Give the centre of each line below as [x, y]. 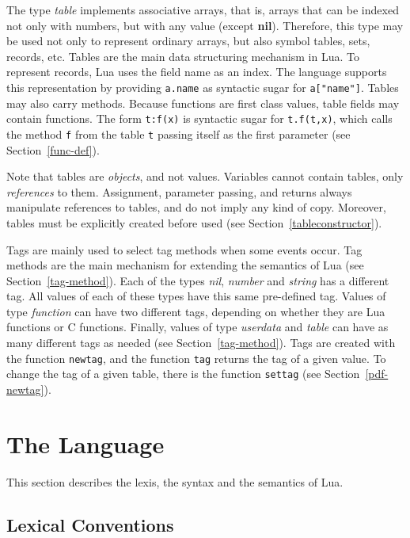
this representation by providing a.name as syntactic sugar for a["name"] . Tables [203, 87]
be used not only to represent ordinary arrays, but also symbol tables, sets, [188, 41]
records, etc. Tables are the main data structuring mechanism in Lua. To [183, 56]
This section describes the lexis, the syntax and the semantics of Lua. [175, 481]
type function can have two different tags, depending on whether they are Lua [196, 311]
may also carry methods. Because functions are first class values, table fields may [203, 103]
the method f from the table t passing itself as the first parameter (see [178, 134]
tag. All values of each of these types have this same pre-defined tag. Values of [196, 296]
